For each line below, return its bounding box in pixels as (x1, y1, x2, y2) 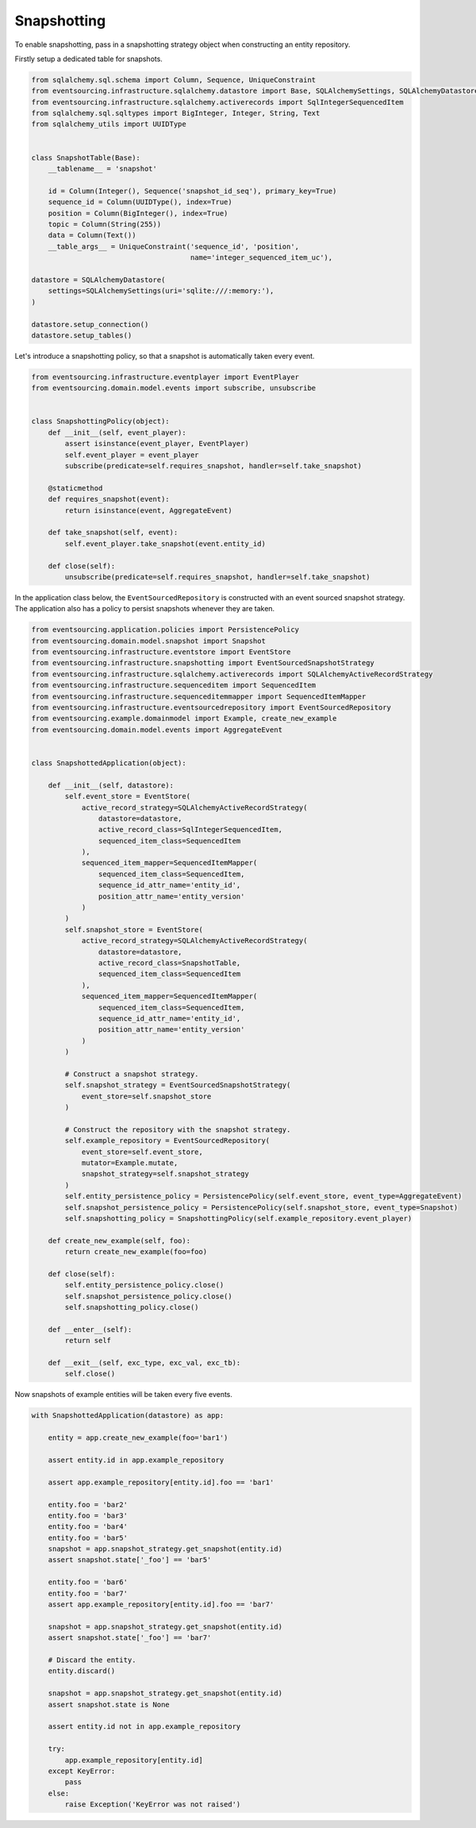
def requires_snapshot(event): (48, 495, 170, 504)
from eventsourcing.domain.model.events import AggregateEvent (31, 725, 283, 734)
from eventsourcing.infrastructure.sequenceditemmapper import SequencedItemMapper (31, 691, 367, 701)
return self (64, 1336, 111, 1345)
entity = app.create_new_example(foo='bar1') (48, 1434, 228, 1442)
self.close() (64, 1369, 116, 1379)
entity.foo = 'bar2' (48, 1500, 129, 1509)
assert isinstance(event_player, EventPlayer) (64, 439, 249, 448)
